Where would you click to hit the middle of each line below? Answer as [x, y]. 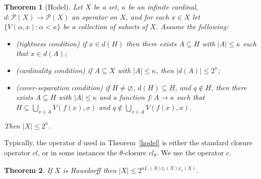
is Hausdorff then [90, 170]
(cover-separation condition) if [63, 87]
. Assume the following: [192, 26]
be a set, [106, 7]
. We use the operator [190, 152]
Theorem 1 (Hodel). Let [43, 7]
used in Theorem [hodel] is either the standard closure [168, 142]
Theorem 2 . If [28, 170]
